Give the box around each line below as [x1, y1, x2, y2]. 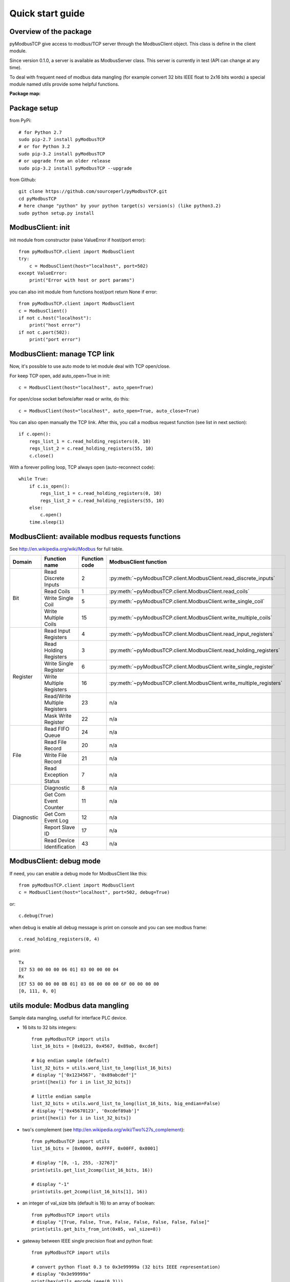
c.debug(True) [18, 913, 54, 919]
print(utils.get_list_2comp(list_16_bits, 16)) [31, 1167, 153, 1173]
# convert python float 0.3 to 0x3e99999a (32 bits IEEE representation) [31, 1264, 221, 1270]
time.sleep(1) [29, 519, 65, 525]
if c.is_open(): [29, 483, 70, 489]
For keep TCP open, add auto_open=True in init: [9, 372, 111, 379]
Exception [44, 771, 69, 778]
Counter [44, 804, 64, 811]
